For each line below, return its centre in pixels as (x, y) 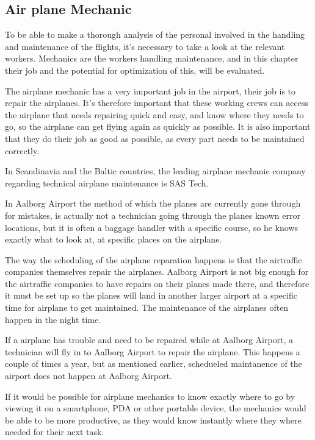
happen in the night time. (53, 319)
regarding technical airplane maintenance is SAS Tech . (107, 183)
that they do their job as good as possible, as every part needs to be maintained (155, 138)
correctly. (22, 150)
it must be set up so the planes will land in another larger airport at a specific (151, 295)
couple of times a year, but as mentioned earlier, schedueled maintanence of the (154, 364)
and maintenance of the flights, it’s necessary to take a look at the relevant (145, 46)
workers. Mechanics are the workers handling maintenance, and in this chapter (152, 58)
